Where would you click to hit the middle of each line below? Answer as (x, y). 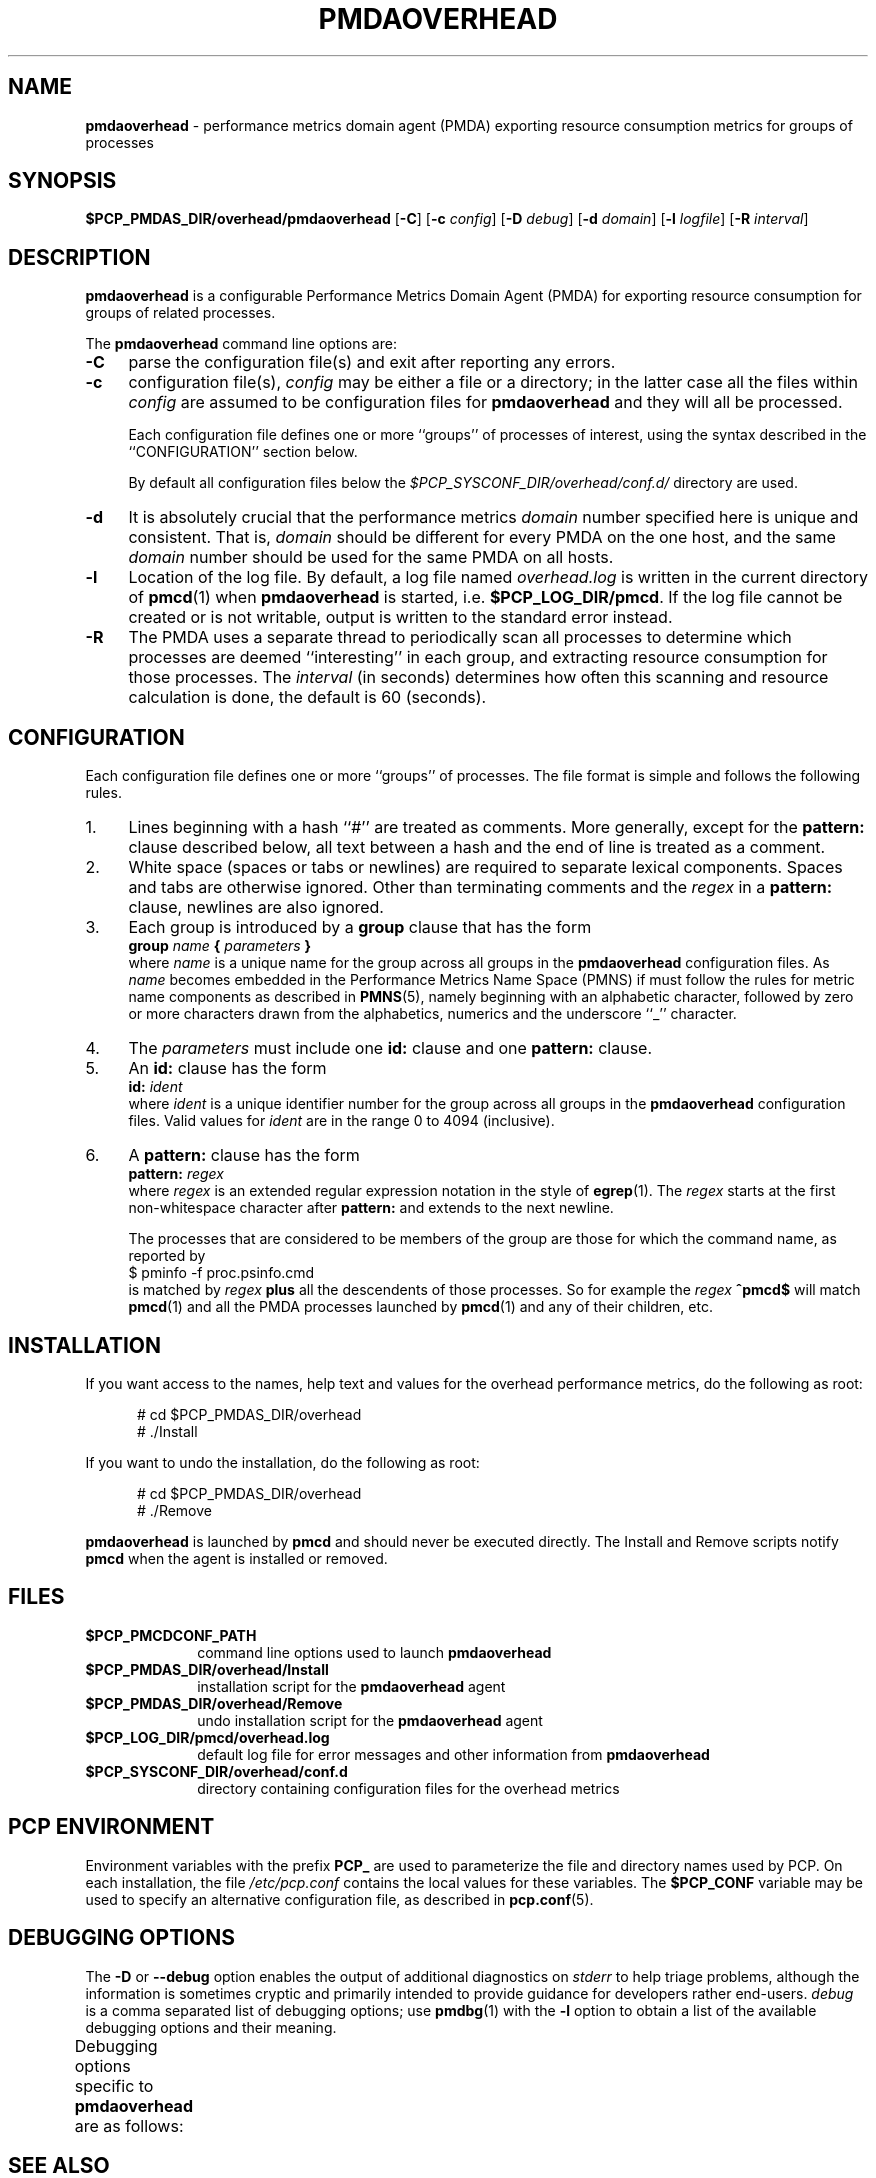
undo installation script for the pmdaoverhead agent (370, 1720)
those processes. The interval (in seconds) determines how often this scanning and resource (478, 677)
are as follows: (129, 2125)
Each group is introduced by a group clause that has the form (360, 927)
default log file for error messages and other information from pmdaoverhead (453, 1754)
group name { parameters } (220, 946)
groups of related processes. (180, 313)
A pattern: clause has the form (244, 1155)
